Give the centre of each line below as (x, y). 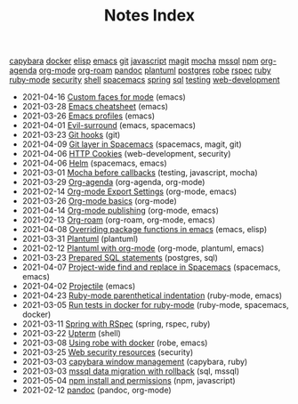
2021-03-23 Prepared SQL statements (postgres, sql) (120, 258)
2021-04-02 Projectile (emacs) (79, 287)
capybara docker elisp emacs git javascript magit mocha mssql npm (134, 61)
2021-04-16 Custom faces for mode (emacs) (104, 97)
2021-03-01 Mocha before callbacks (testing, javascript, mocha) (140, 173)
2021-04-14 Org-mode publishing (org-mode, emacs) (121, 211)
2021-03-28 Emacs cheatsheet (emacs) (95, 107)
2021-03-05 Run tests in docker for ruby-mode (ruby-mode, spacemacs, (155, 305)
